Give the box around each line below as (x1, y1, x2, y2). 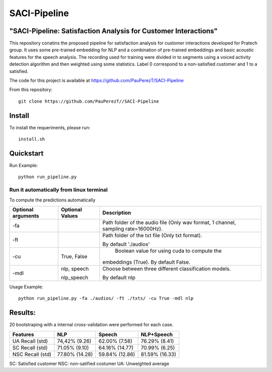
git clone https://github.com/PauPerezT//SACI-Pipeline (18, 98, 159, 104)
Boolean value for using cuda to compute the (115, 247, 222, 254)
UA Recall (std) (12, 337, 48, 344)
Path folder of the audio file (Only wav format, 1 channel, (102, 219, 236, 226)
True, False (60, 253, 88, 260)
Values (60, 212, 78, 219)
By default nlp (102, 274, 135, 281)
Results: (9, 309, 36, 317)
